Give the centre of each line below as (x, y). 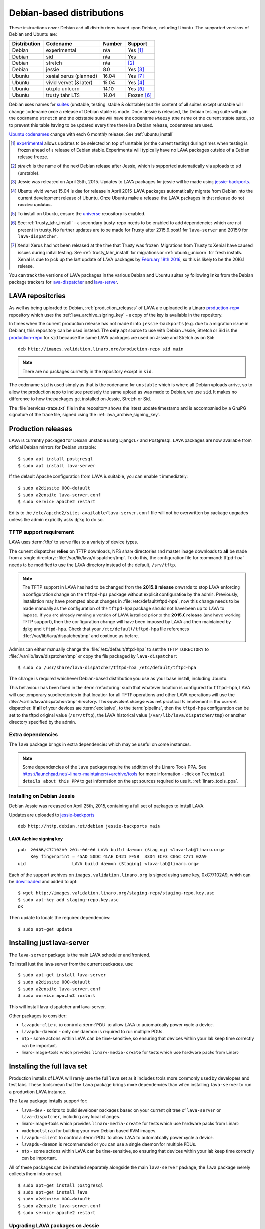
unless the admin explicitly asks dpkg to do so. (56, 520)
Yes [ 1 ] (135, 50)
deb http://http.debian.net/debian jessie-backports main (89, 826)
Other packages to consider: (38, 1016)
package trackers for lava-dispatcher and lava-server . (64, 282)
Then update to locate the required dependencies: (60, 918)
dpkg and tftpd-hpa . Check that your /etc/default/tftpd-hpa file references (106, 629)
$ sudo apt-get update (45, 929)
